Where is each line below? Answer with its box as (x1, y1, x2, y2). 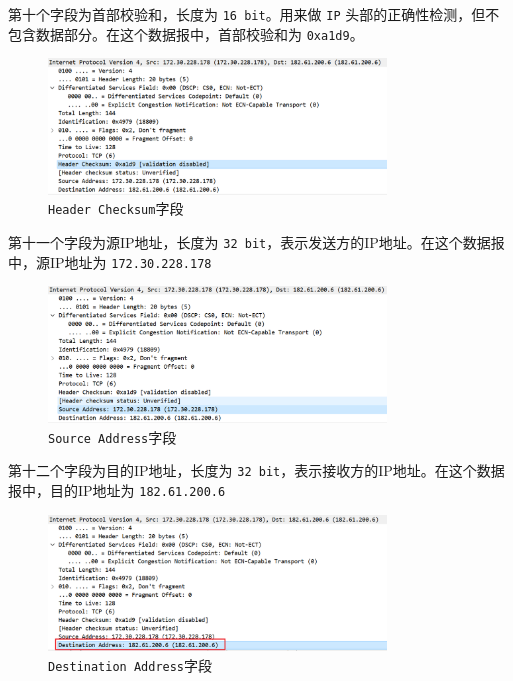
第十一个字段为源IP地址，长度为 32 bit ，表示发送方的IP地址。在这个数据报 (8, 232, 505, 253)
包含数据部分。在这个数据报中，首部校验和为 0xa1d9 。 (8, 23, 364, 44)
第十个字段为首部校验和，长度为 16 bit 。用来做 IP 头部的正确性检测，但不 (8, 4, 500, 24)
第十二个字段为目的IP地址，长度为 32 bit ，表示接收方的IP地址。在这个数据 (8, 460, 505, 481)
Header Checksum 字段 (48, 198, 184, 219)
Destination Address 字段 (48, 654, 213, 675)
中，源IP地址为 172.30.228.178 (8, 251, 212, 272)
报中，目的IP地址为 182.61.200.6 (8, 480, 226, 501)
